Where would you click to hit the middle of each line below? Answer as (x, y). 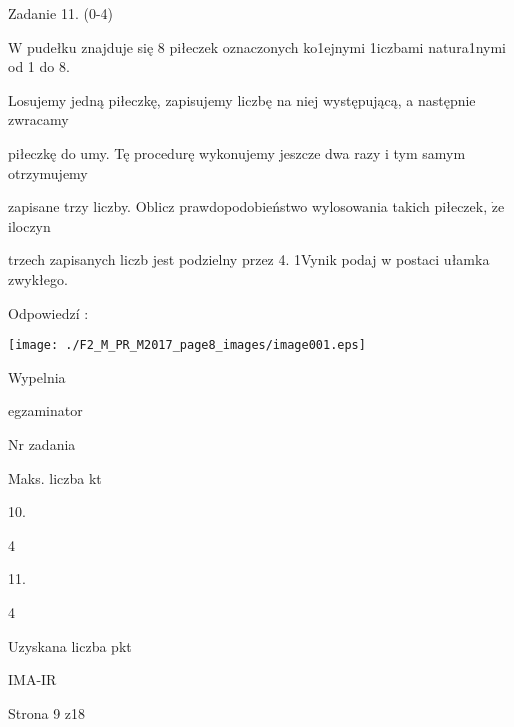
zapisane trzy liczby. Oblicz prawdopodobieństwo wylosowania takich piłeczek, (248, 206)
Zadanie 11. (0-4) (60, 13)
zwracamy (38, 119)
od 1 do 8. (39, 66)
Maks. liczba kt (55, 477)
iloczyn (29, 225)
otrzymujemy (48, 172)
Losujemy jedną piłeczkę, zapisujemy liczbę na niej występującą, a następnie (242, 99)
